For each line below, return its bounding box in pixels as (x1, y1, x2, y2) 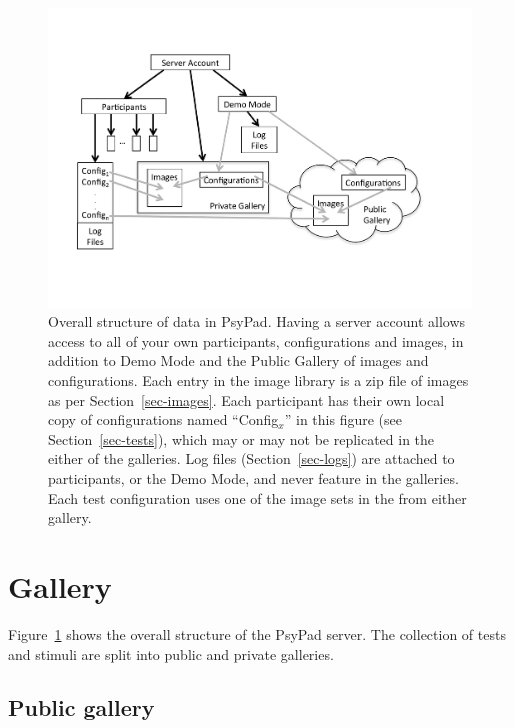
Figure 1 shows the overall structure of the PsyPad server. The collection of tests (8, 623, 506, 644)
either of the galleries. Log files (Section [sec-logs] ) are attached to (48, 448, 455, 469)
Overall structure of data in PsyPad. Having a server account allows (48, 311, 466, 332)
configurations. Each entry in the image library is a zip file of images (48, 370, 469, 391)
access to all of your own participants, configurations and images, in (48, 330, 464, 351)
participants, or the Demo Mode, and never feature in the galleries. (48, 468, 459, 488)
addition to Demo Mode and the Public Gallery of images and (48, 350, 429, 371)
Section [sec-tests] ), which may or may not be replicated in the (48, 428, 435, 449)
